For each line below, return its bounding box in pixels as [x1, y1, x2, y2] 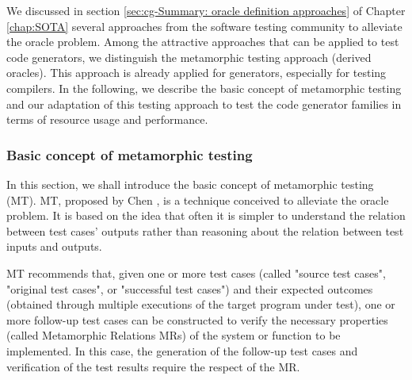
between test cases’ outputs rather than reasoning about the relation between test [6, 222, 404, 239]
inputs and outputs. [6, 238, 102, 255]
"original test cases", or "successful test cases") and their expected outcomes [6, 280, 373, 297]
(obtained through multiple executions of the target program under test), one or [6, 296, 395, 313]
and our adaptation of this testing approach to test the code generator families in [6, 95, 402, 112]
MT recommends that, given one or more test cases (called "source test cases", [6, 264, 386, 281]
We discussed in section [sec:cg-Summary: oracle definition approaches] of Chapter [6, 2, 406, 18]
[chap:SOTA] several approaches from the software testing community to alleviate [6, 17, 402, 34]
